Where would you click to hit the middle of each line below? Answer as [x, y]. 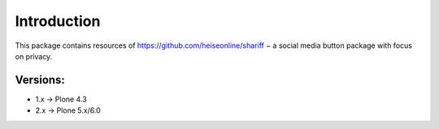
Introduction [58, 21]
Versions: [40, 80]
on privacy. [34, 56]
